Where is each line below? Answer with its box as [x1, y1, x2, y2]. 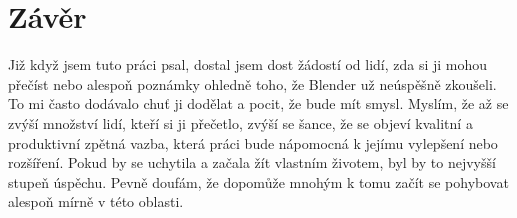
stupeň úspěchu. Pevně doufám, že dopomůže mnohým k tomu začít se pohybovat [8, 171, 509, 192]
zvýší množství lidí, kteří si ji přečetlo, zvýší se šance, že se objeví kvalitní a [8, 112, 473, 133]
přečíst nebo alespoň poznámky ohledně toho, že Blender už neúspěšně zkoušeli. [8, 73, 497, 94]
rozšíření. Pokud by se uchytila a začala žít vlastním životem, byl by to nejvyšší [8, 152, 496, 173]
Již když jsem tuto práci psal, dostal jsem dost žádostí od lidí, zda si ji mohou [8, 54, 488, 75]
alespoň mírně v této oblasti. [8, 191, 184, 212]
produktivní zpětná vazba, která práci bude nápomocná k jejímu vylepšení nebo [8, 132, 498, 153]
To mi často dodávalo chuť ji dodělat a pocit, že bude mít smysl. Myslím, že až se [8, 93, 509, 114]
